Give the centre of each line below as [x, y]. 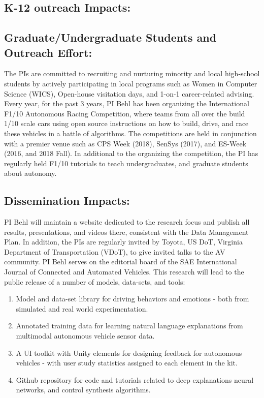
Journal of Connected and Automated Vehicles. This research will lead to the [124, 272]
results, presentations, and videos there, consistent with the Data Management [126, 232]
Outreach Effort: [48, 52]
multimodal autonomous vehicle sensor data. [85, 336]
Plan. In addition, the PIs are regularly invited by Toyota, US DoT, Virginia [123, 242]
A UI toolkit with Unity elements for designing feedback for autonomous [129, 353]
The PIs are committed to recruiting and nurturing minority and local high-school [132, 73]
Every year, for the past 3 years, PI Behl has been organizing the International [127, 103]
